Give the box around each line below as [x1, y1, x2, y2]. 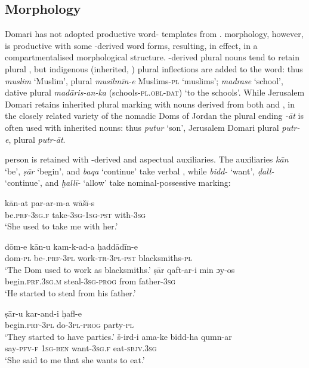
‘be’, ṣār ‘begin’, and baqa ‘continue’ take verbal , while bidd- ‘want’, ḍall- [5, 164, 274, 177]
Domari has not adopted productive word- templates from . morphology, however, [5, 27, 304, 40]
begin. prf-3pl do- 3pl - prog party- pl [5, 318, 134, 331]
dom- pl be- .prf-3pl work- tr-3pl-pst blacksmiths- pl [5, 252, 192, 264]
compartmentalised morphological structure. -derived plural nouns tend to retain [5, 51, 300, 63]
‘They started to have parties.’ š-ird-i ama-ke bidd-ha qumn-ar [5, 330, 232, 342]
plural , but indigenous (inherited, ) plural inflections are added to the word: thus [5, 62, 303, 75]
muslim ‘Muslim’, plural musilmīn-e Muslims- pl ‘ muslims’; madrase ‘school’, [5, 74, 283, 87]
